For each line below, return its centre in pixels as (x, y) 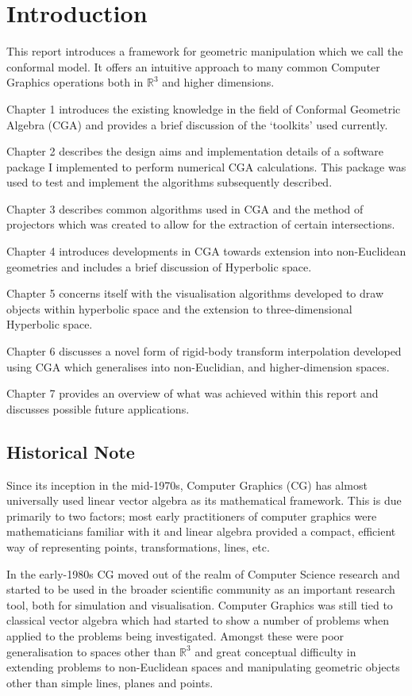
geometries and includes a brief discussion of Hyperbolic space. (159, 266)
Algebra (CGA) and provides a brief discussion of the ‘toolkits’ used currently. (197, 124)
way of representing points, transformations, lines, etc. (138, 546)
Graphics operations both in (75, 82)
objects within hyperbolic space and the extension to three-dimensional (179, 308)
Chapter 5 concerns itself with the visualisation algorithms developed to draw (195, 293)
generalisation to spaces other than (91, 651)
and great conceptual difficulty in (275, 651)
